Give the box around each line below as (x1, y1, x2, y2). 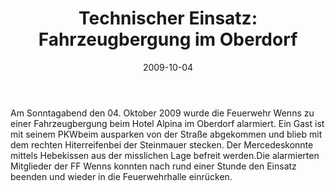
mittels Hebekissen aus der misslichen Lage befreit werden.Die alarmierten (10, 149, 320, 161)
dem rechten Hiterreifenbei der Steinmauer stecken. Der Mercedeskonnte (10, 138, 314, 151)
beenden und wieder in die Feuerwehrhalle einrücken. (10, 170, 233, 182)
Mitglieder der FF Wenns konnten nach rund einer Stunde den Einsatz (10, 160, 297, 172)
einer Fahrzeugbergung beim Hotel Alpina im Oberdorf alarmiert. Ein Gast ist (10, 117, 325, 129)
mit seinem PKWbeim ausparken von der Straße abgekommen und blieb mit (10, 128, 323, 140)
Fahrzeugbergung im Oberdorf (38, 28, 298, 51)
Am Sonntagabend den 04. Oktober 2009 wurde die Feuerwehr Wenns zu (10, 107, 315, 119)
